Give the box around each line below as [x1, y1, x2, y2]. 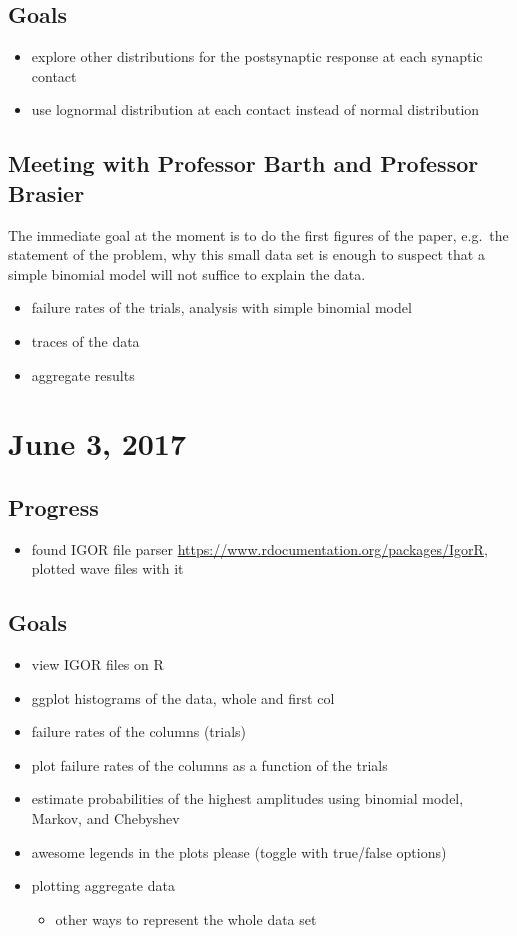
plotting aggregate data [31, 875, 175, 896]
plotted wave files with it [31, 558, 184, 579]
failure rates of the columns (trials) [31, 721, 247, 742]
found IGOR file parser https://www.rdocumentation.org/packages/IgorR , [31, 538, 488, 559]
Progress [8, 491, 99, 522]
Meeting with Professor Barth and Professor [8, 148, 479, 179]
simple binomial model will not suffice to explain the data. [8, 263, 366, 284]
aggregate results [31, 364, 135, 385]
